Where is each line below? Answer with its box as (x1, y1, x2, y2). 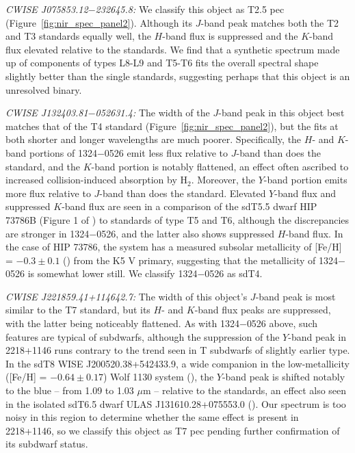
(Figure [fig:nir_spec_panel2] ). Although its (5, 15, 193, 29)
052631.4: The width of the (95, 105, 210, 120)
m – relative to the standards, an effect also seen (142, 383, 347, 398)
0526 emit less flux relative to (104, 145, 228, 159)
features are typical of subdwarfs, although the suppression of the (5, 329, 280, 344)
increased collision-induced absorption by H (5, 172, 187, 187)
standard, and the (5, 159, 81, 173)
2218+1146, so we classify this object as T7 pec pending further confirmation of (5, 423, 340, 437)
